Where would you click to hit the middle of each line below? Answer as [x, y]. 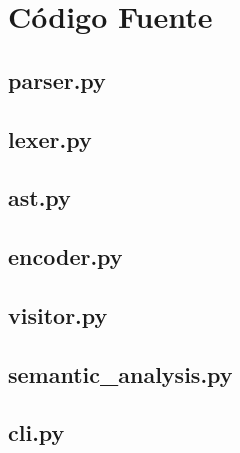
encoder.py [65, 256]
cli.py [36, 432]
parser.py [57, 79]
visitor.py [58, 314]
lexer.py [50, 138]
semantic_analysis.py [120, 373]
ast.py [39, 197]
